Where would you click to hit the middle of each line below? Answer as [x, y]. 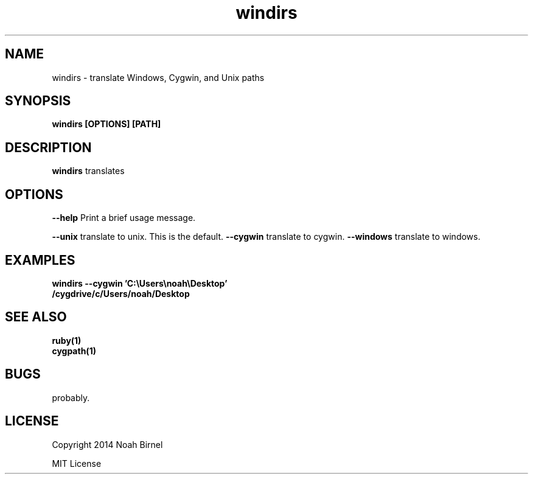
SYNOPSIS [38, 101]
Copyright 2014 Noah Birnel [107, 444]
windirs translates [88, 171]
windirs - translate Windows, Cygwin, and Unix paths [158, 77]
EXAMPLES [40, 260]
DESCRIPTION [48, 147]
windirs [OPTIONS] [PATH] [106, 124]
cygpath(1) [74, 351]
